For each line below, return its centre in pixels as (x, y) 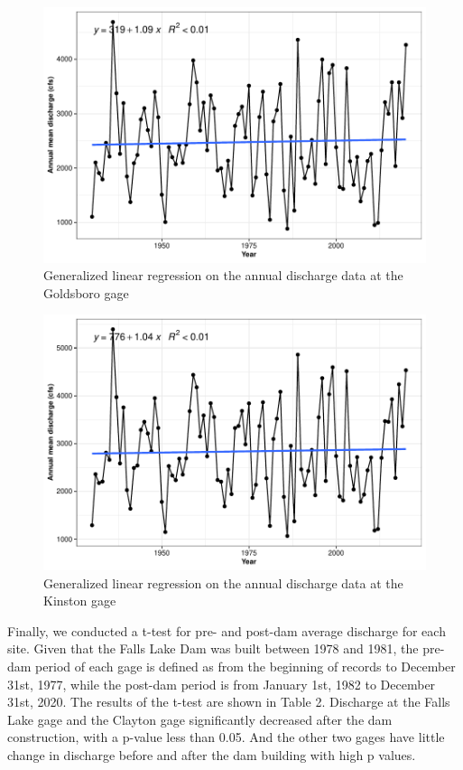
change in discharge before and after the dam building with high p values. (212, 755)
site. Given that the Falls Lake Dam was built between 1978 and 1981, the (213, 648)
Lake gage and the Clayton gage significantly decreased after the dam (200, 719)
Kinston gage (80, 601)
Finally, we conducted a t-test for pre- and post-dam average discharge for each (227, 630)
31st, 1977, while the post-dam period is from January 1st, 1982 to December (222, 684)
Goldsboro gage (86, 292)
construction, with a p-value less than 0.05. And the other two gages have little (226, 737)
